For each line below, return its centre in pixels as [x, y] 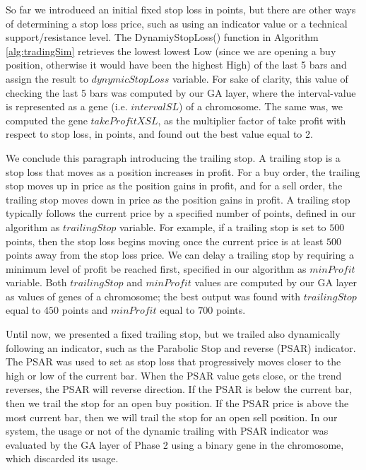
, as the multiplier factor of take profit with [252, 120]
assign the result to [47, 78]
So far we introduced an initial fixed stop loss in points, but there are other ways [181, 9]
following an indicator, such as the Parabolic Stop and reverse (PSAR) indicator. [181, 347]
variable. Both [36, 282]
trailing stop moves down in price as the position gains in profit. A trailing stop [178, 199]
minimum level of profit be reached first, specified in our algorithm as [156, 268]
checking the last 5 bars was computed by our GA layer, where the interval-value [181, 92]
